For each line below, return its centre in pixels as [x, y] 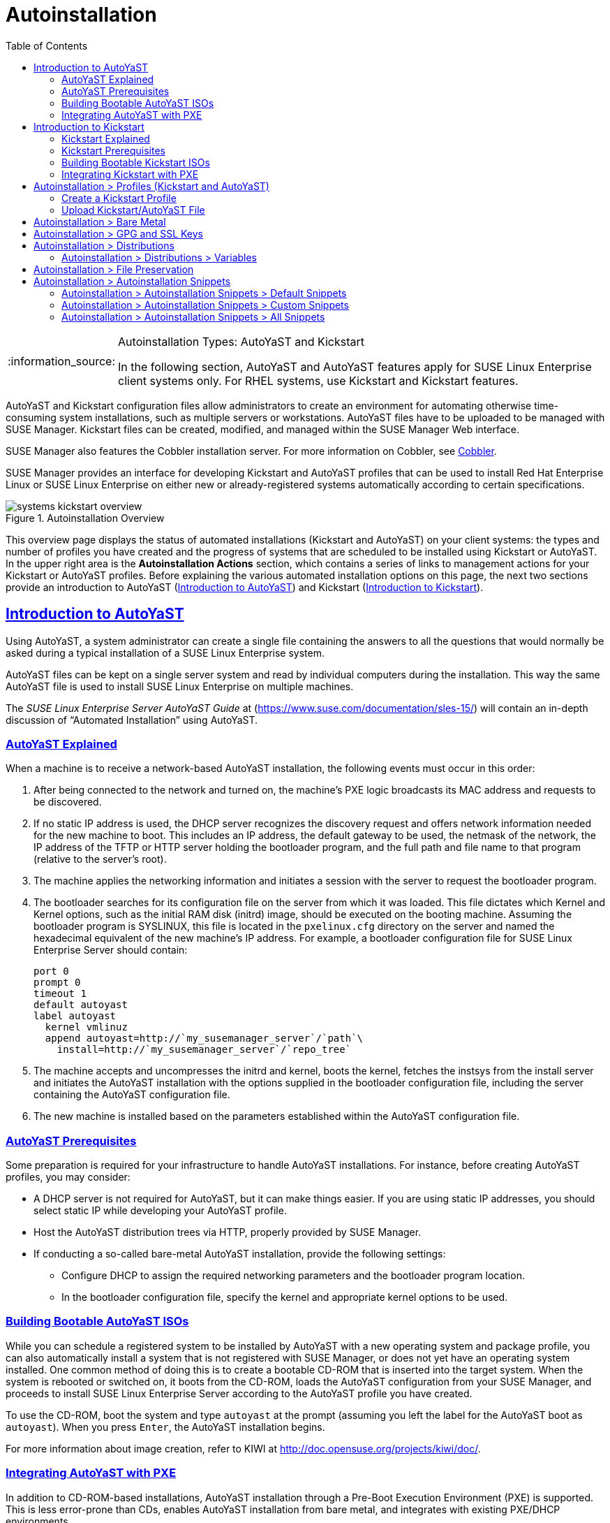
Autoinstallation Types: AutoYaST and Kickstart [241, 341]
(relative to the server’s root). [100, 859]
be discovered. [68, 802]
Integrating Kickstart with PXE [130, 174]
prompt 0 [57, 983]
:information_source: [62, 361]
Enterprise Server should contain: [111, 950]
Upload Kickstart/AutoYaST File [133, 210]
